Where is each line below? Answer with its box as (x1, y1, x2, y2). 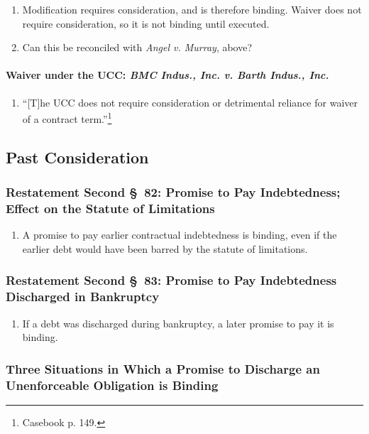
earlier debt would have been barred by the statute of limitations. (22, 241, 308, 256)
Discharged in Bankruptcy (6, 288, 160, 305)
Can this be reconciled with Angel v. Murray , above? (22, 40, 253, 55)
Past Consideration (6, 146, 149, 168)
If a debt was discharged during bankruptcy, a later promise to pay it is (22, 315, 334, 330)
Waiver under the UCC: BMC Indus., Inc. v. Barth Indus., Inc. (6, 67, 329, 82)
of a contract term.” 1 (22, 109, 112, 126)
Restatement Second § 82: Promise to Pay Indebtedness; (6, 183, 341, 201)
